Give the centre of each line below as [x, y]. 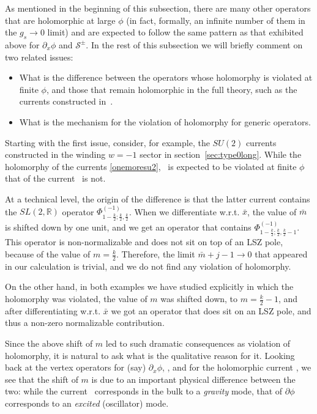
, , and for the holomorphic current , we [237, 367]
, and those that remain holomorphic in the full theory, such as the [172, 89]
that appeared [281, 254]
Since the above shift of [49, 343]
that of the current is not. [55, 178]
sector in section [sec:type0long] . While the [221, 154]
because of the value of [48, 254]
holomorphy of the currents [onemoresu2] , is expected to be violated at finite [151, 166]
